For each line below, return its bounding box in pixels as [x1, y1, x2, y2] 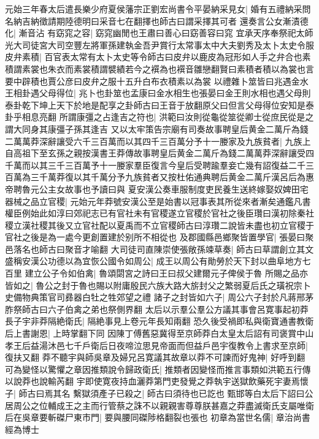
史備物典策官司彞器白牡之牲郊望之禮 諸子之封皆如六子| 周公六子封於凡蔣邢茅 [5, 291, 314, 303]
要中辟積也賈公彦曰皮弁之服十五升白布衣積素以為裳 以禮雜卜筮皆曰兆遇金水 [5, 74, 309, 87]
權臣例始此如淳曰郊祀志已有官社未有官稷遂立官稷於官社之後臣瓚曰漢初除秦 [5, 207, 306, 219]
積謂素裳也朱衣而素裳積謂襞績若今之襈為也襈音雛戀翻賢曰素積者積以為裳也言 [5, 62, 314, 75]
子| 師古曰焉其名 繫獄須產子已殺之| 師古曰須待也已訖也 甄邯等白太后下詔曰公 [5, 387, 313, 399]
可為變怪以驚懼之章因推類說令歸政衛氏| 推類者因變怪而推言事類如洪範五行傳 [5, 362, 311, 375]
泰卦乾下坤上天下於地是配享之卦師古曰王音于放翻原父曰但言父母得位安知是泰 [5, 98, 314, 111]
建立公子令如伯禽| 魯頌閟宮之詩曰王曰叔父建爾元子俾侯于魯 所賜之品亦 [25, 267, 308, 280]
